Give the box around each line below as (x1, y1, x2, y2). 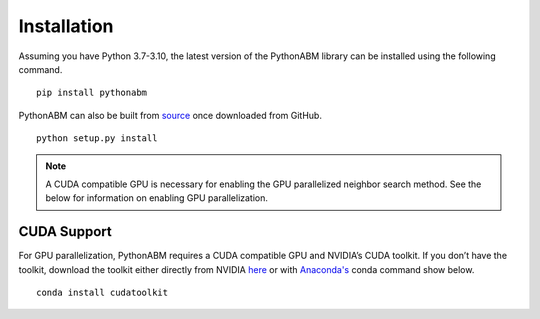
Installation (18, 15, 114, 37)
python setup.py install (36, 133, 158, 144)
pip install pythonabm (36, 87, 148, 99)
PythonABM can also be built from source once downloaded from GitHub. (18, 109, 322, 121)
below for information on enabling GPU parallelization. (45, 192, 269, 204)
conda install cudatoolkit (36, 286, 169, 298)
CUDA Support (18, 223, 112, 240)
